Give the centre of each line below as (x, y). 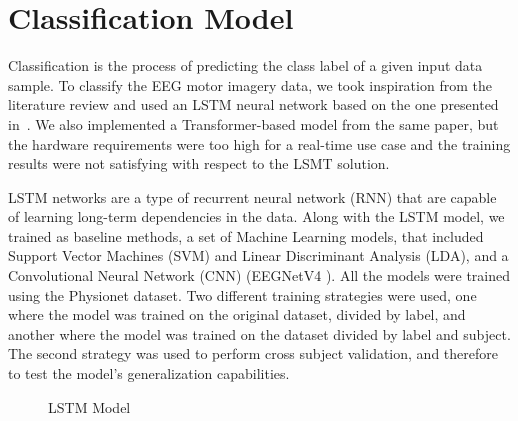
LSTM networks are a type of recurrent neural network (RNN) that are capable (252, 196)
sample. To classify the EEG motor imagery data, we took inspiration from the (250, 84)
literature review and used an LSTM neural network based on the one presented (253, 104)
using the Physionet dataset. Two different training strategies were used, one (242, 294)
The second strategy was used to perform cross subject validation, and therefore (253, 353)
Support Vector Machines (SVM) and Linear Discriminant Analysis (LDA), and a (258, 255)
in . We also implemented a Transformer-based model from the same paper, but (253, 123)
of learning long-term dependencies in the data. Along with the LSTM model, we (256, 216)
